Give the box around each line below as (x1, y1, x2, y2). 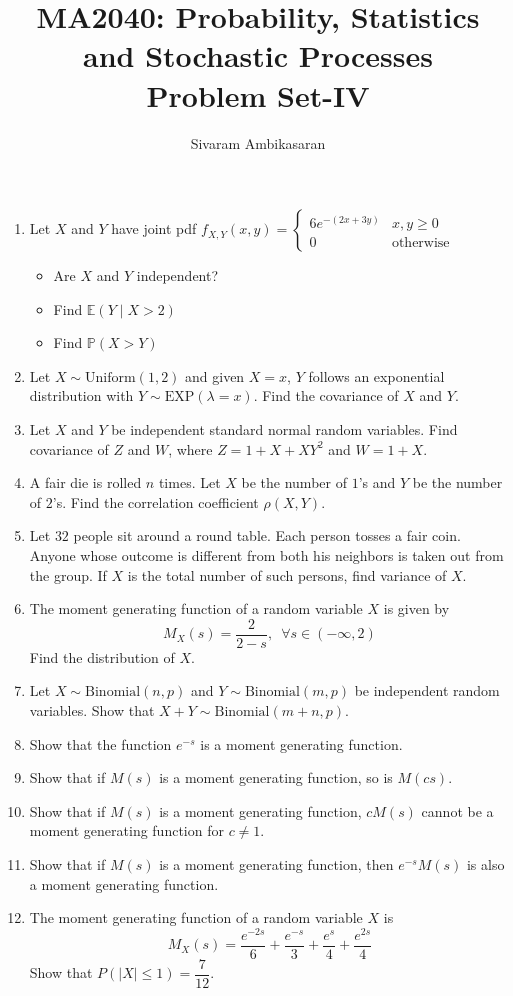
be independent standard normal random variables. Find (111, 419, 458, 440)
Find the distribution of (29, 646, 175, 667)
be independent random (354, 680, 500, 701)
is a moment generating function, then (159, 854, 394, 875)
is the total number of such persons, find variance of (127, 564, 447, 585)
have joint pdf (111, 218, 197, 239)
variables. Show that (29, 700, 155, 721)
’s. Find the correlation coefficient (52, 491, 259, 512)
